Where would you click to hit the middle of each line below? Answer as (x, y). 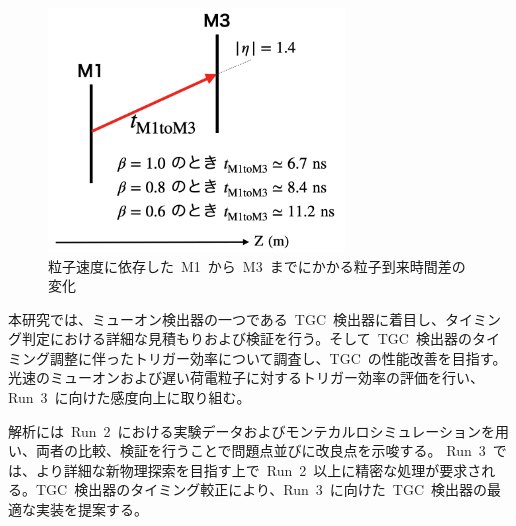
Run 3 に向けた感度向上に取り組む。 (129, 397)
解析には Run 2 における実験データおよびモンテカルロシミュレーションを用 (258, 430)
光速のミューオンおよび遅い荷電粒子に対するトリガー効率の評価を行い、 (246, 377)
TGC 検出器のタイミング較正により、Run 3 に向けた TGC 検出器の (261, 489)
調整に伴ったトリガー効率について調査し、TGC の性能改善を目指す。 (278, 357)
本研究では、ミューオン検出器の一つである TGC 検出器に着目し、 (227, 318)
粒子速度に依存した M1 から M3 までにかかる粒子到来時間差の (257, 265)
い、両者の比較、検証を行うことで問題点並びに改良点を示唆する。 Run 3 (247, 450)
